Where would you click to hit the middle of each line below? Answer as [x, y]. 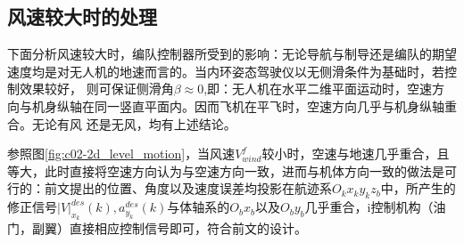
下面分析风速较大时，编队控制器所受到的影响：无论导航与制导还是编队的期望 [232, 54]
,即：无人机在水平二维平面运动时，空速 [318, 89]
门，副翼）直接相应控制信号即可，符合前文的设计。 [157, 228]
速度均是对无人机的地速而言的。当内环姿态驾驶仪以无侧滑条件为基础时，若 [226, 71]
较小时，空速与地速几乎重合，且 [356, 154]
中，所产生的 [418, 188]
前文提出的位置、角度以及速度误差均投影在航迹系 [188, 188]
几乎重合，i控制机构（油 [375, 207]
